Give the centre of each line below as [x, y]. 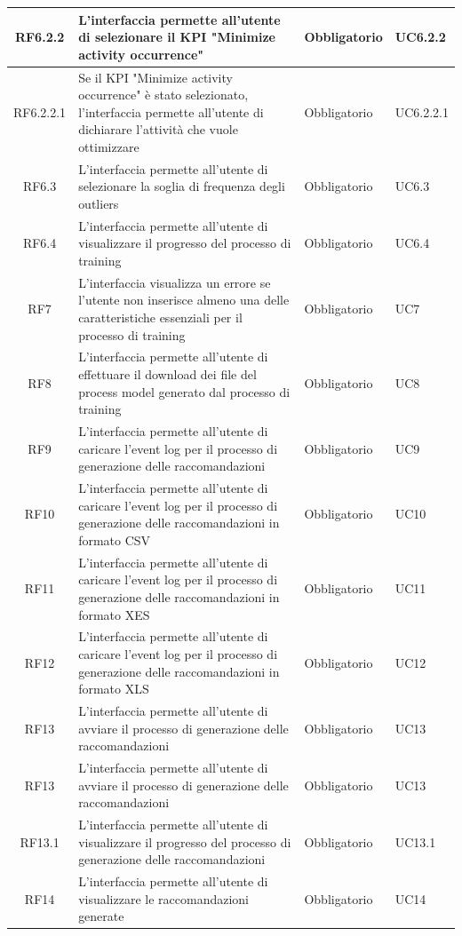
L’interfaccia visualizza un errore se [175, 282]
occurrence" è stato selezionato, [163, 95]
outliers [99, 203]
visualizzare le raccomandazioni [163, 898]
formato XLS [114, 689]
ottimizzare [109, 146]
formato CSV [115, 539]
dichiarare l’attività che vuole [158, 129]
